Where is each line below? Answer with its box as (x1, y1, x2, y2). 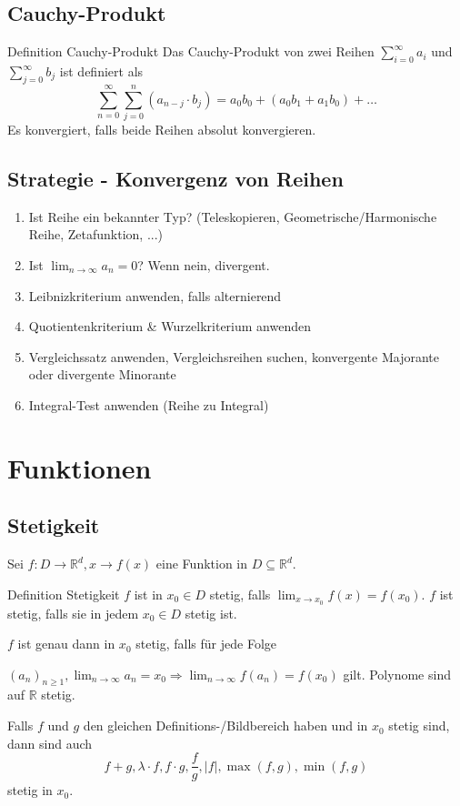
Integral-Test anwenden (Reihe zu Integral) (28, 395, 269, 414)
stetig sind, (388, 716, 450, 735)
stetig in (7, 781, 53, 800)
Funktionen (7, 448, 152, 486)
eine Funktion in (155, 554, 248, 573)
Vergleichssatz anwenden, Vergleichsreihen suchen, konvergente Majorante (28, 347, 440, 366)
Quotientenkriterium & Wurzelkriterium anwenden (28, 317, 311, 336)
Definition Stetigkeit (7, 584, 120, 603)
